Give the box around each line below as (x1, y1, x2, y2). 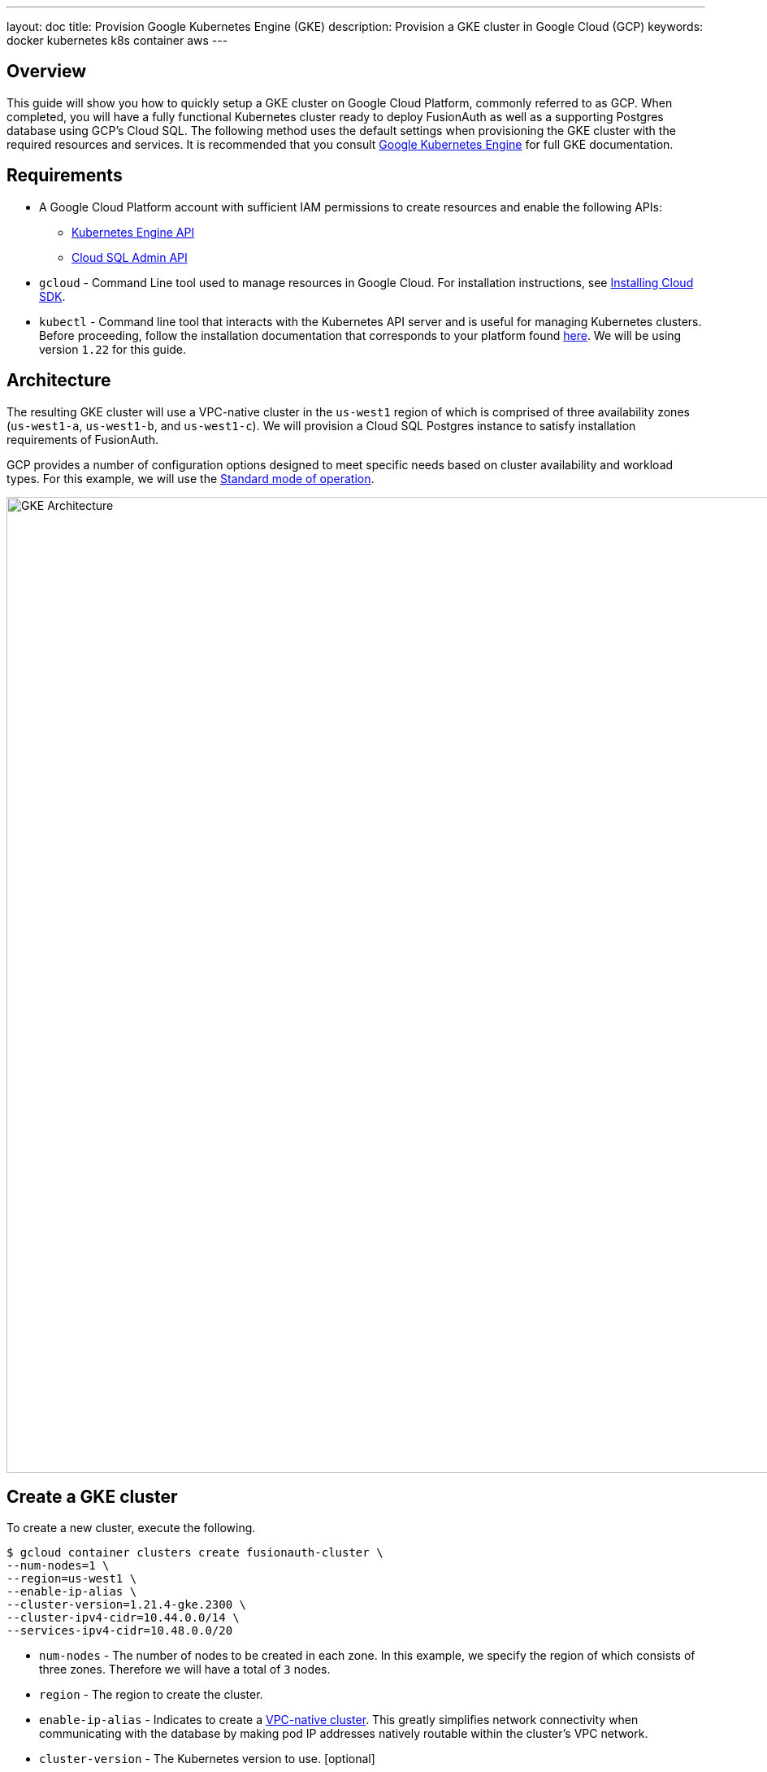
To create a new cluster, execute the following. (6, 1521, 256, 1535)
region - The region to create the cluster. (39, 1687, 263, 1702)
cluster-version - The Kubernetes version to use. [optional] (39, 1752, 375, 1766)
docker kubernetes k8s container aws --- (6, 33, 228, 47)
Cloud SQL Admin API (71, 250, 188, 264)
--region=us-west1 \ (6, 1572, 137, 1586)
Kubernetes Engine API (71, 224, 195, 239)
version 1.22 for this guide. (39, 342, 187, 356)
